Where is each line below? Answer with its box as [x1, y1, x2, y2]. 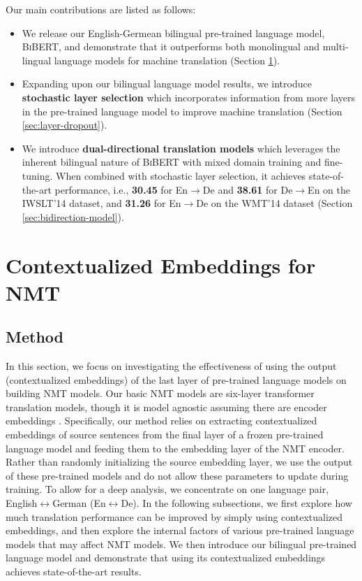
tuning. [22, 168, 53, 182]
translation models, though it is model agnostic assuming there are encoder [6, 399, 327, 414]
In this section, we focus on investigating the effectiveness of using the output [6, 359, 337, 373]
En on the [308, 182, 350, 196]
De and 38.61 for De [202, 182, 293, 196]
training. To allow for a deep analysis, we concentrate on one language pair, [6, 482, 329, 496]
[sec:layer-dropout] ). [22, 117, 107, 132]
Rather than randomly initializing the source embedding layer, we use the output [6, 454, 353, 469]
